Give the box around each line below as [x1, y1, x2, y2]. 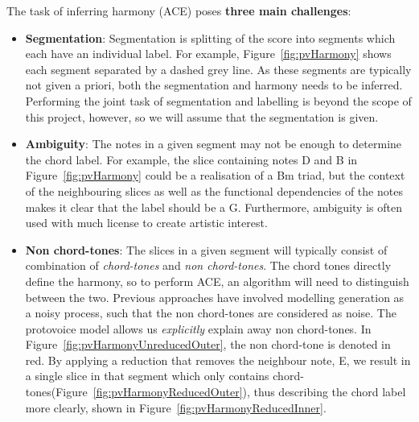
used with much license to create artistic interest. [25, 214, 268, 231]
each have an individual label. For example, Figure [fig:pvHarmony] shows [25, 45, 392, 62]
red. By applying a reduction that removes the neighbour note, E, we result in [25, 351, 411, 368]
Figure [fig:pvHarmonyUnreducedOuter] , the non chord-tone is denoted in [25, 336, 391, 353]
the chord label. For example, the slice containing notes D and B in [25, 151, 358, 168]
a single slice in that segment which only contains [25, 367, 269, 384]
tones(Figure [25, 383, 88, 400]
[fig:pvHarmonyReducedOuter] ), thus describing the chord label [92, 383, 406, 400]
